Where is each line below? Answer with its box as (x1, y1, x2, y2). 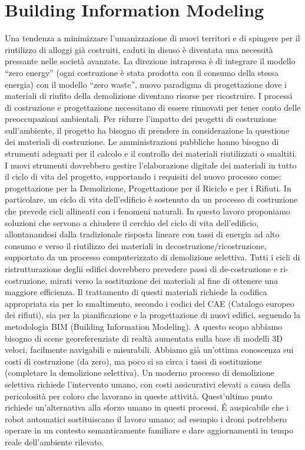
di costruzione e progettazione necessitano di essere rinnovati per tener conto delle (5, 101, 301, 113)
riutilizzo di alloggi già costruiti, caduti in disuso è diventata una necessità (5, 43, 273, 55)
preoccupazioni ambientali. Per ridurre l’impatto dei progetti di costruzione (5, 113, 277, 125)
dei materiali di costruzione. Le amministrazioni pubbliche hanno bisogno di (5, 135, 279, 148)
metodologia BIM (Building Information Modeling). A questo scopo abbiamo (5, 320, 283, 332)
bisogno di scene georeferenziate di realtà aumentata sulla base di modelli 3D (5, 332, 283, 344)
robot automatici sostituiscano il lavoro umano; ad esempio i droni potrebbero (5, 412, 287, 425)
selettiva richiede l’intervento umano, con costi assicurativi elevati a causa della (5, 378, 291, 390)
